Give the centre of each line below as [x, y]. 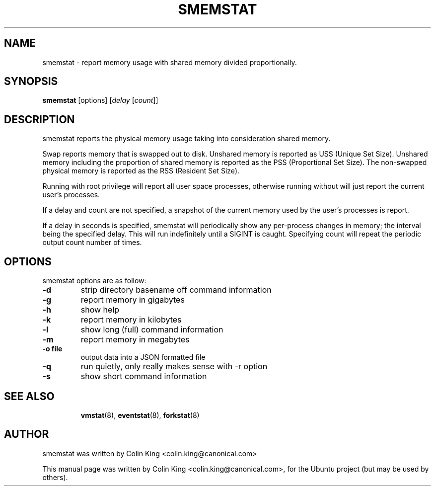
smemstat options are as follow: [94, 281]
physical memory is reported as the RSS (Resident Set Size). [141, 171]
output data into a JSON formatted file [143, 357]
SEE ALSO [29, 396]
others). [55, 477]
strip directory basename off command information [176, 290]
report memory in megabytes [135, 340]
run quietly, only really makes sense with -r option [174, 367]
